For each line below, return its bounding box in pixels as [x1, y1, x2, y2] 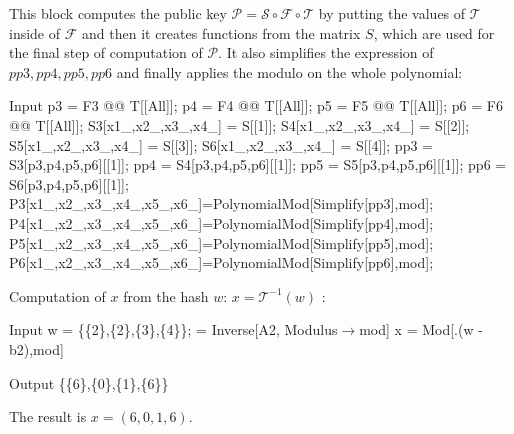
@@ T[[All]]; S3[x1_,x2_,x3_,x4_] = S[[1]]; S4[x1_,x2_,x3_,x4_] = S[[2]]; [9, 114, 470, 135]
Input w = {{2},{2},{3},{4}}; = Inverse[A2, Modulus [9, 319, 338, 340]
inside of [9, 22, 61, 43]
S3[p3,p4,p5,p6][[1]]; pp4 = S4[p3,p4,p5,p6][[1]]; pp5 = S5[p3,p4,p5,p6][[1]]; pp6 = [9, 154, 507, 175]
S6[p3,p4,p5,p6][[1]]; [9, 173, 129, 194]
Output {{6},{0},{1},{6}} [9, 372, 169, 393]
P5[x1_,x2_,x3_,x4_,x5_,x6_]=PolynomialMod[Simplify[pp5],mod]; [9, 232, 434, 253]
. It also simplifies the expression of [218, 42, 434, 63]
